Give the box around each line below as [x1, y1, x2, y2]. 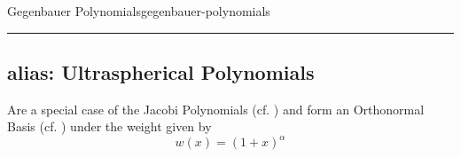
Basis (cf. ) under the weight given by [7, 117, 212, 136]
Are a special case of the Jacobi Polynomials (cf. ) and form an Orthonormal [7, 99, 425, 118]
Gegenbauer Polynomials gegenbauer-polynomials [7, 2, 270, 20]
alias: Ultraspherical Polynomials [7, 58, 315, 85]
